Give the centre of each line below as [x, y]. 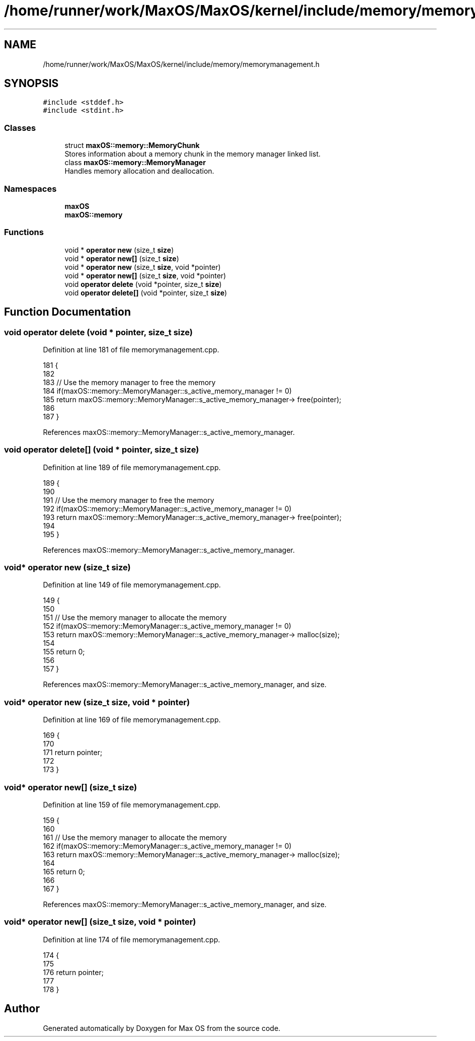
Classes [20, 128]
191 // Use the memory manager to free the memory [129, 500]
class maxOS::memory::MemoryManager [135, 163]
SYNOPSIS [31, 84]
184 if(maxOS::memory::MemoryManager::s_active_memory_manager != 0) [167, 391]
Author [22, 1009]
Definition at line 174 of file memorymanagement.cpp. [132, 939]
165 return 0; [64, 871]
